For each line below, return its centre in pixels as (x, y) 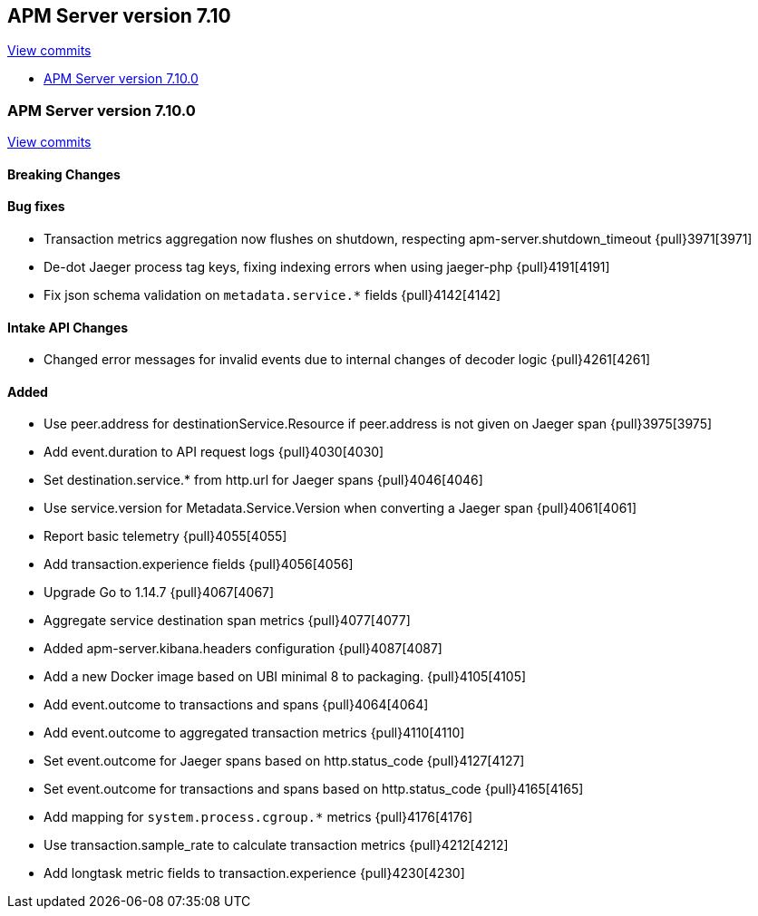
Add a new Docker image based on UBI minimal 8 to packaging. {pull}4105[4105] (285, 677)
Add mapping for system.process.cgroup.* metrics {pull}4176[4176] (258, 817)
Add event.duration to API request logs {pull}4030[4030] (214, 452)
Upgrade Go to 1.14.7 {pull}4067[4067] (159, 593)
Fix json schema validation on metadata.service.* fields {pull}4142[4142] (272, 295)
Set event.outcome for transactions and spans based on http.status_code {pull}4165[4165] (314, 789)
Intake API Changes (68, 327)
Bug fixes (36, 207)
